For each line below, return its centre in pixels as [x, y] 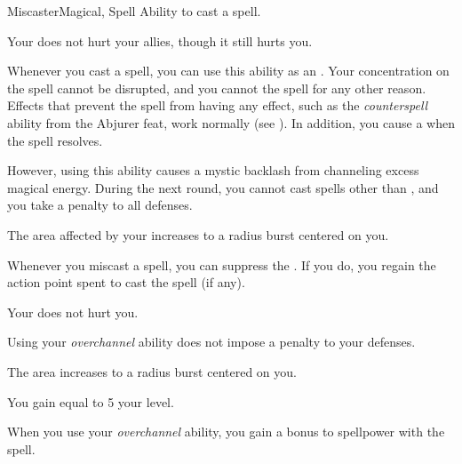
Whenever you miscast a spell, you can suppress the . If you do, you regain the [222, 264]
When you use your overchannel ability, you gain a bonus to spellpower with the [226, 432]
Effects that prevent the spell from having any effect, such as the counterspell [218, 105]
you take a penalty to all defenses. [100, 205]
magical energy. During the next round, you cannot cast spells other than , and [223, 187]
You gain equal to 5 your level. [91, 401]
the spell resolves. [55, 140]
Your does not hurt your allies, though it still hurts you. [160, 40]
